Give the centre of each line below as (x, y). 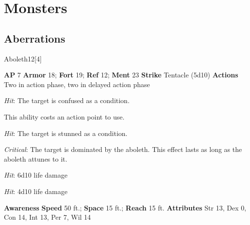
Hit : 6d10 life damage (36, 175)
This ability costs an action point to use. (64, 116)
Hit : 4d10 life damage (36, 191)
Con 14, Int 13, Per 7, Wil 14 (48, 217)
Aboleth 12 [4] (23, 58)
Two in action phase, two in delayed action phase (77, 84)
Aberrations (35, 38)
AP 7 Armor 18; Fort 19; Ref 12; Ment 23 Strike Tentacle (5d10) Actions (121, 75)
